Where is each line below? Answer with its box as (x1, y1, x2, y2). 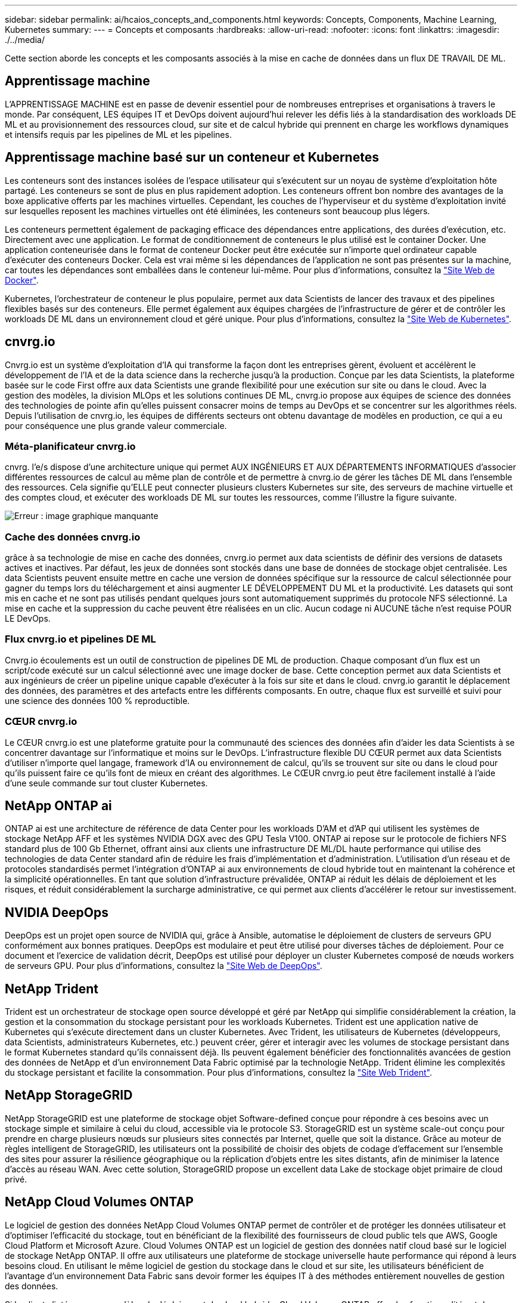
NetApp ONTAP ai (5, 798, 112, 813)
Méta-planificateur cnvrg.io (5, 440, 136, 452)
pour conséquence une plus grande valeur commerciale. (5, 420, 227, 431)
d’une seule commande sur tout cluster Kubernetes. (5, 777, 208, 788)
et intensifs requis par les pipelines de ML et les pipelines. (5, 129, 232, 140)
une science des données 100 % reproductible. (5, 695, 190, 706)
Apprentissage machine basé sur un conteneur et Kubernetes (5, 150, 379, 165)
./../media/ (5, 35, 45, 45)
